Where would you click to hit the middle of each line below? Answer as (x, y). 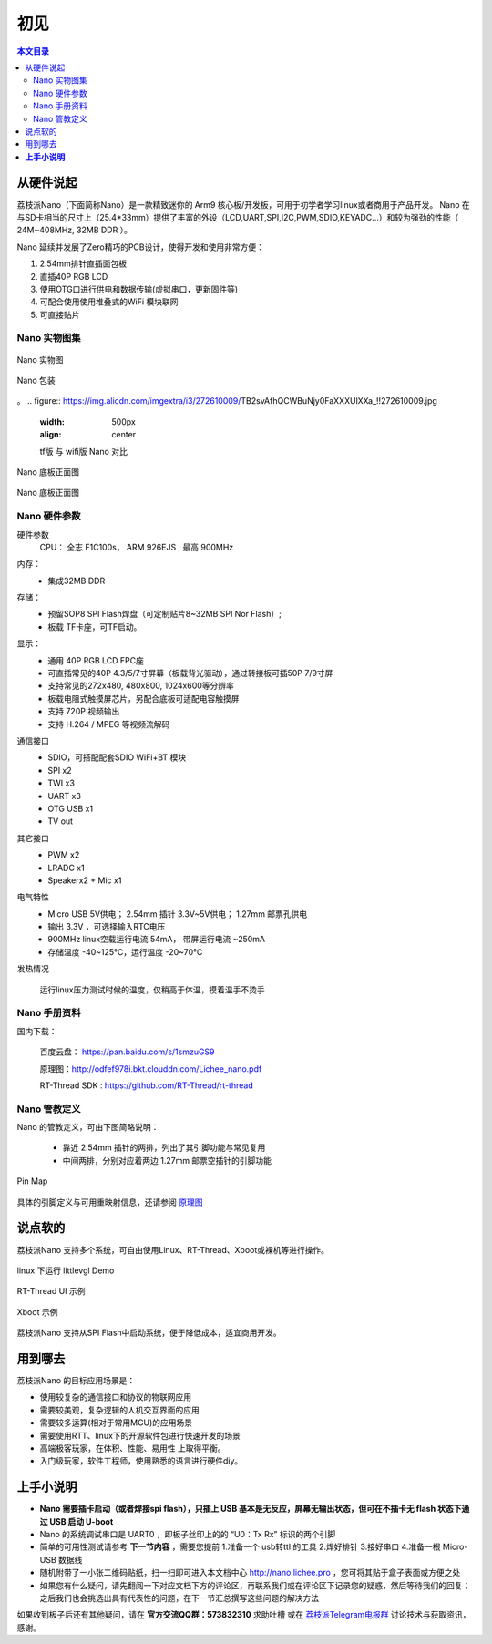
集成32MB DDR (77, 581)
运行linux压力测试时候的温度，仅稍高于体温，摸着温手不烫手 (152, 990)
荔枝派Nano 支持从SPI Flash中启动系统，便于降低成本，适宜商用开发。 (149, 1333)
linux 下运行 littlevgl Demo (66, 1270)
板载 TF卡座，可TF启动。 (95, 627)
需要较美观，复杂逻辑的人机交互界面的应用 (119, 1410)
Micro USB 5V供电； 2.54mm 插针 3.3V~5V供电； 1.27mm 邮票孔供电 (178, 914)
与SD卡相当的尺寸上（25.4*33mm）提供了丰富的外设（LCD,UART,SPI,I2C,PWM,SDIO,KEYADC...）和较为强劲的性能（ (238, 217)
